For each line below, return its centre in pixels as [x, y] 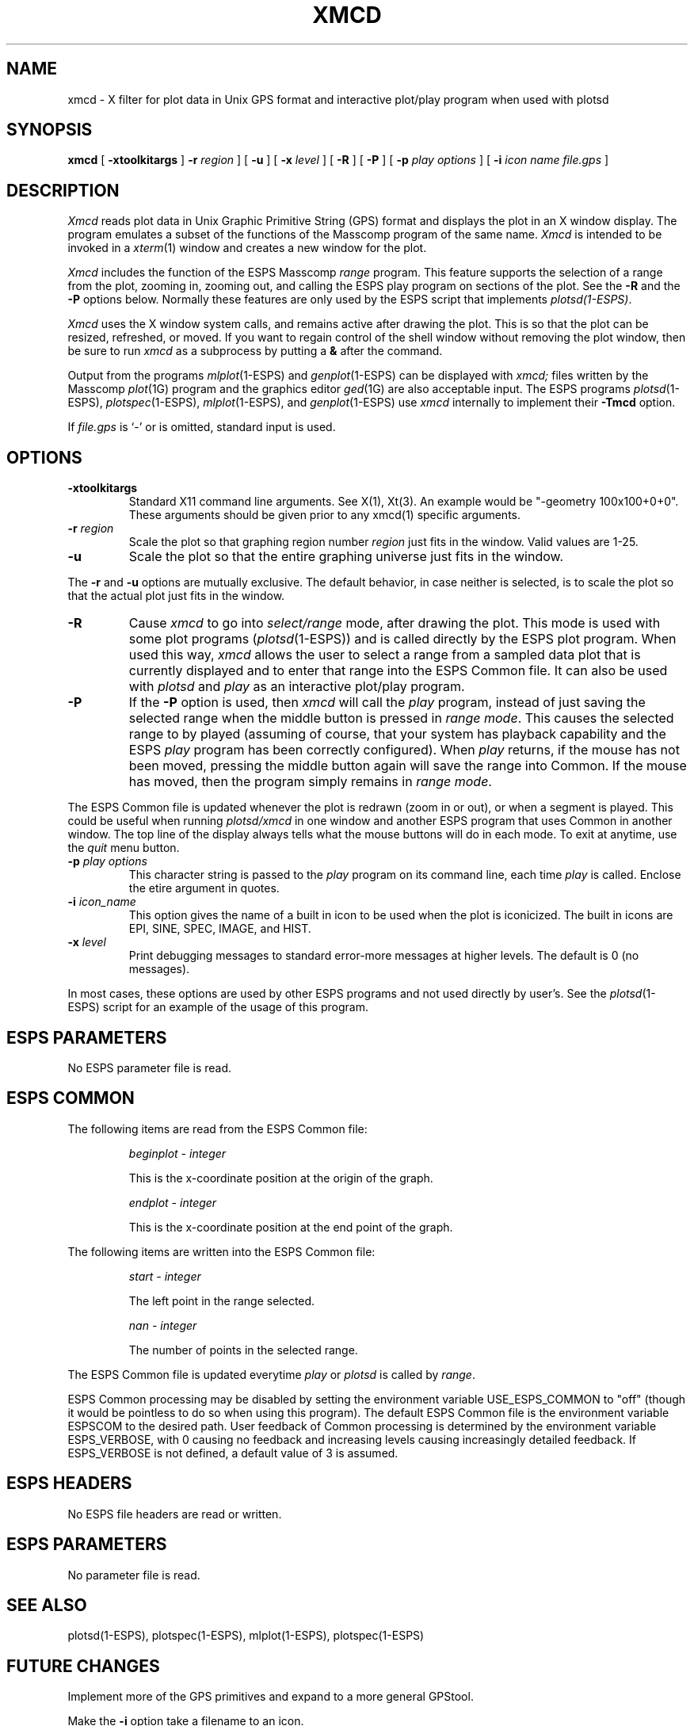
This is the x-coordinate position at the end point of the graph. [291, 1227]
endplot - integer [173, 1202]
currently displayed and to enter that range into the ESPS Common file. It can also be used [398, 671]
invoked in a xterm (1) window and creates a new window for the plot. [247, 248]
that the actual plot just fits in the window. [176, 596]
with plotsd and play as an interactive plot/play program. [297, 687]
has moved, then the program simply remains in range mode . [310, 782]
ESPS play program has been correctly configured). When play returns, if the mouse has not [404, 750]
